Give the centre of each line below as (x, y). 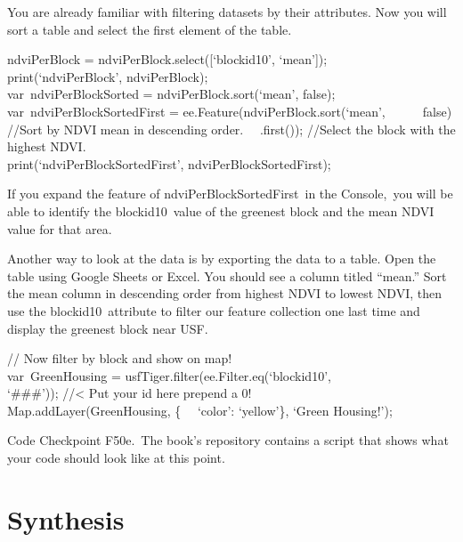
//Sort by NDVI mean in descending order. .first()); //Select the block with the (231, 129)
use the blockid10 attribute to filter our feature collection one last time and (214, 310)
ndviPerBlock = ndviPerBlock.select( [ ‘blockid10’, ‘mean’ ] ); (167, 59)
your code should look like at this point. (116, 458)
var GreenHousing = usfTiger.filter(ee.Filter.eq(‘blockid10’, (169, 375)
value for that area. (60, 228)
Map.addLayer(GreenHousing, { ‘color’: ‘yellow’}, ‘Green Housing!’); (200, 410)
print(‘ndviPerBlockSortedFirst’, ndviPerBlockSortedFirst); (169, 163)
